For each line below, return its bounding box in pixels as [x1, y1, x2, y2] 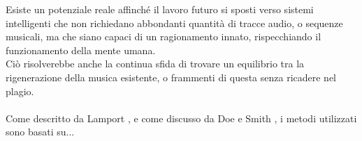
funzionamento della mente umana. [6, 42, 156, 57]
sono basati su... [6, 124, 75, 139]
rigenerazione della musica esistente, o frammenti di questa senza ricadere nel [6, 69, 337, 84]
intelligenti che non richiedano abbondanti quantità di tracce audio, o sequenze [6, 15, 343, 30]
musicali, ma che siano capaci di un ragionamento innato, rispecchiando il [6, 29, 321, 44]
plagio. [6, 83, 34, 98]
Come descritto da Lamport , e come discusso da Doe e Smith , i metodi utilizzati [6, 110, 357, 125]
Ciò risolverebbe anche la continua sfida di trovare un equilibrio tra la [6, 56, 305, 71]
